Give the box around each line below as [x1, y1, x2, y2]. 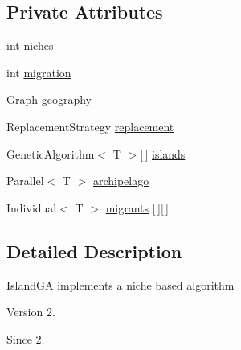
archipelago [92, 172, 149, 189]
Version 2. [6, 303, 55, 320]
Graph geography [6, 91, 92, 108]
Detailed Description [6, 238, 182, 263]
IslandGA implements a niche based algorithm [6, 276, 235, 293]
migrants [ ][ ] [105, 199, 170, 216]
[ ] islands [140, 145, 186, 162]
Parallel [6, 172, 44, 189]
